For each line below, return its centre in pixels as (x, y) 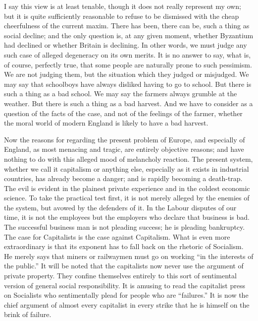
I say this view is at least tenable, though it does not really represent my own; (123, 6)
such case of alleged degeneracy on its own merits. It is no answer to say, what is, (128, 54)
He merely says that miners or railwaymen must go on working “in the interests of (129, 256)
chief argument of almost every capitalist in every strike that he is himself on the (127, 304)
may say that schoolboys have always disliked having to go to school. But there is (128, 84)
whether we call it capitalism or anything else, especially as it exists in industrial (127, 168)
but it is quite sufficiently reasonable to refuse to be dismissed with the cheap (122, 16)
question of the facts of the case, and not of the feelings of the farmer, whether (123, 113)
